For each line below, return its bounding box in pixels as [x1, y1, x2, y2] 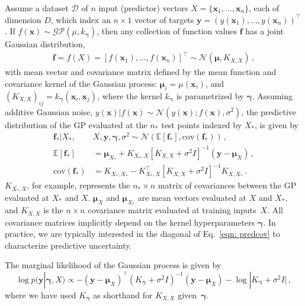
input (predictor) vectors [98, 2, 188, 14]
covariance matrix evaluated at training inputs [88, 204, 256, 216]
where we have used [5, 288, 76, 301]
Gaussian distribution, [5, 38, 85, 50]
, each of [249, 2, 280, 14]
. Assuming [252, 89, 293, 102]
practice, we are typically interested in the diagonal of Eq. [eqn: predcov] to [5, 227, 280, 240]
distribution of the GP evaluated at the [5, 118, 147, 131]
